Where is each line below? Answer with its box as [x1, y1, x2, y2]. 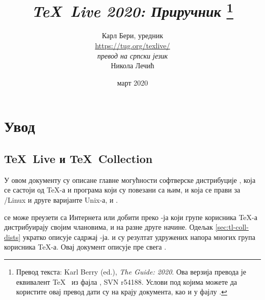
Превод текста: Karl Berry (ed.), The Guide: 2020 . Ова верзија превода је [16, 266, 246, 277]
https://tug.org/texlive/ [95, 40, 170, 51]
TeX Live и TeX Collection [4, 151, 153, 166]
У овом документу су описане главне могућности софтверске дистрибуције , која [4, 174, 256, 185]
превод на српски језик [97, 50, 168, 61]
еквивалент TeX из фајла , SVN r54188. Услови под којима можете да [16, 276, 237, 287]
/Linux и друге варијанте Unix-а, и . [4, 195, 118, 205]
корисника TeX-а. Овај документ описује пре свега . [4, 241, 167, 252]
